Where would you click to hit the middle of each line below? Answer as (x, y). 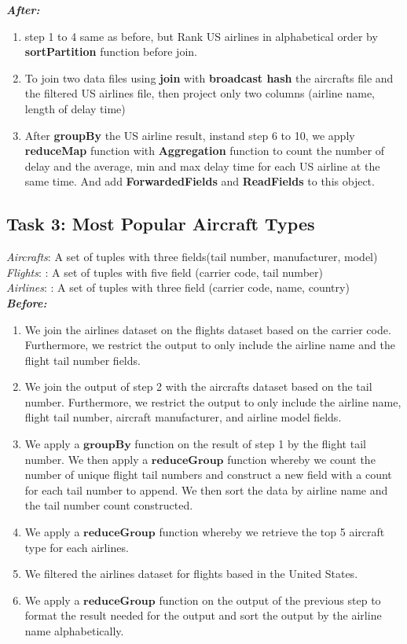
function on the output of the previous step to (270, 600)
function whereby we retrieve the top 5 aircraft (272, 532)
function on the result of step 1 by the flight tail (250, 444)
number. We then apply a (86, 459)
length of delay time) (75, 108)
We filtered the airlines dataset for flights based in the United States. (191, 574)
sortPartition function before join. (111, 52)
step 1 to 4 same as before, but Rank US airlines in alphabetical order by (201, 36)
